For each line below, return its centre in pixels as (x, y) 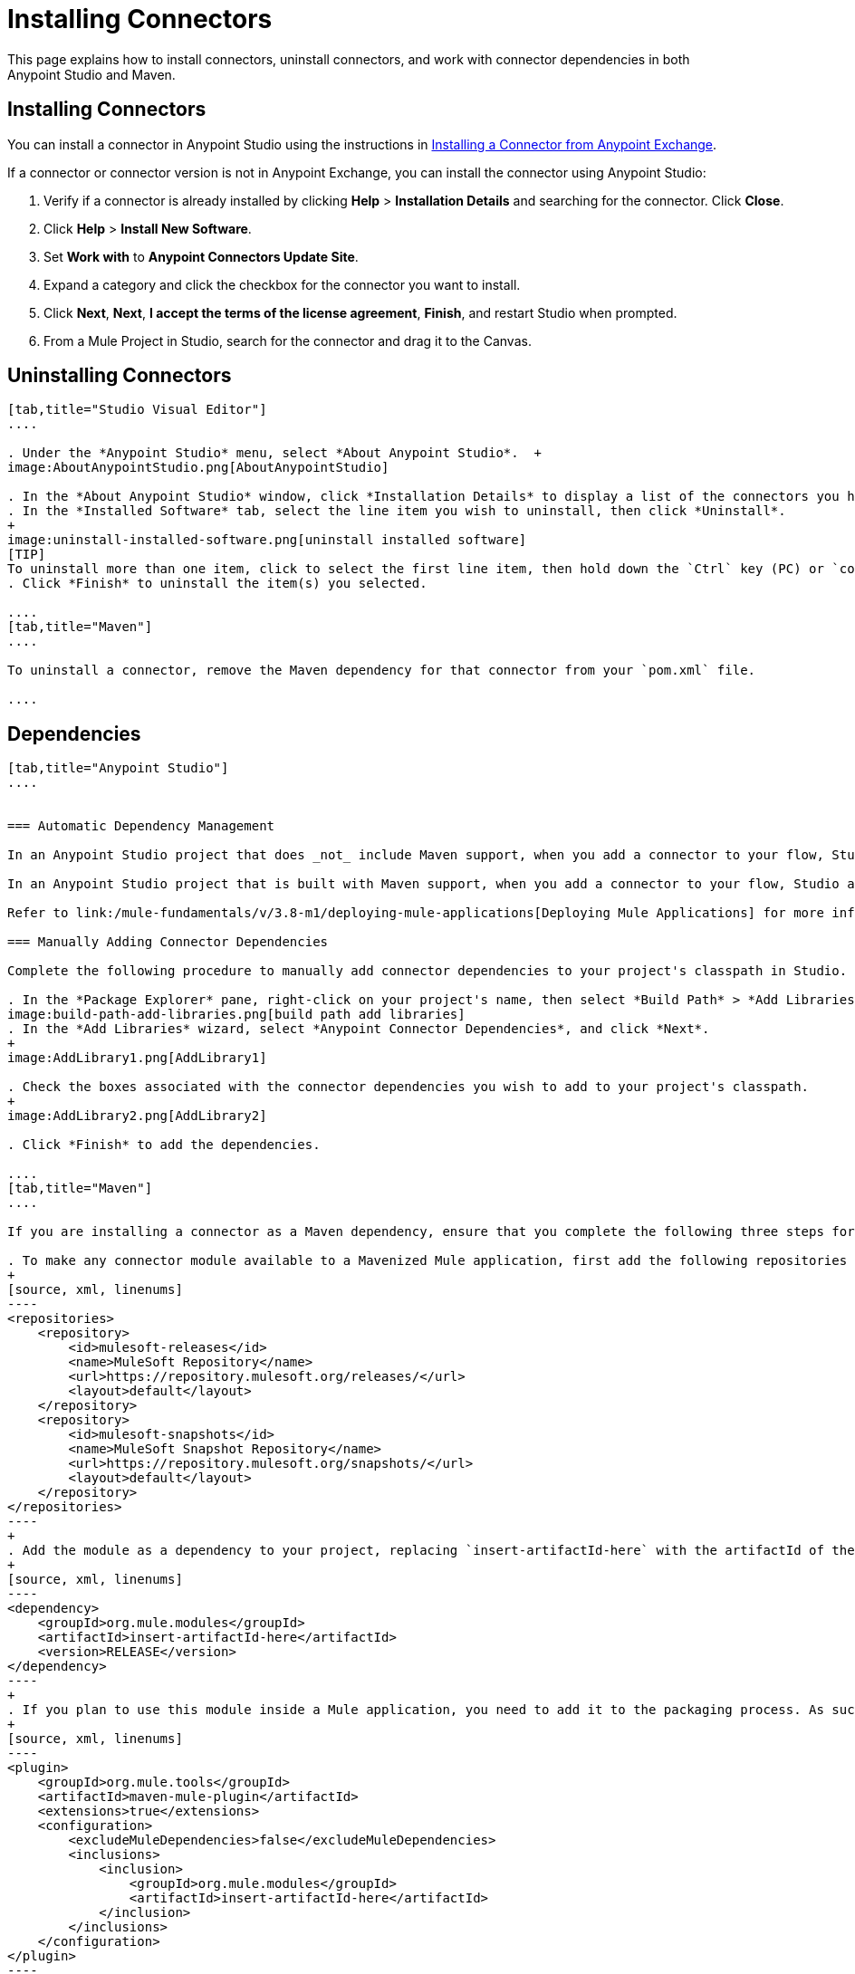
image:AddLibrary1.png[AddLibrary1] (137, 1058)
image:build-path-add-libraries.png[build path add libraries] (236, 1015)
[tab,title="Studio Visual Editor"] (137, 410)
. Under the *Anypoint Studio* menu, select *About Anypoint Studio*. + (275, 453)
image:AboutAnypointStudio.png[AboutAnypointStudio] (198, 468)
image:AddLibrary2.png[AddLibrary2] (137, 1116)
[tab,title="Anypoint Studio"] (118, 768)
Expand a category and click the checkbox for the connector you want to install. (282, 284)
